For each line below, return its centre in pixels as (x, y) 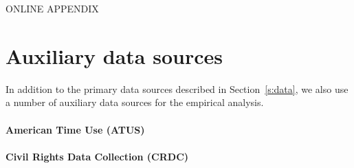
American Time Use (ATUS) (75, 129)
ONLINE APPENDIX (52, 8)
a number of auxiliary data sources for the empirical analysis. (135, 102)
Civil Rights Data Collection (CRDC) (97, 156)
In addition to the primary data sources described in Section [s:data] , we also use (177, 88)
